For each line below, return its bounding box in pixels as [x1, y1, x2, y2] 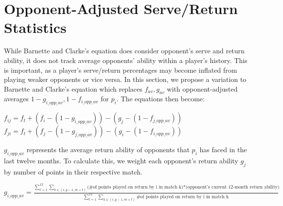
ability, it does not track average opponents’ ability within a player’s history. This [4, 55, 248, 65]
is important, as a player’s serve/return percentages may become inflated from [4, 64, 237, 75]
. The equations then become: [116, 94, 205, 104]
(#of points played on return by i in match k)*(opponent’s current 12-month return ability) [87, 185, 280, 190]
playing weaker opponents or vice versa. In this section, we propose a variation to [4, 74, 247, 84]
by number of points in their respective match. [4, 166, 142, 176]
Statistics [4, 17, 67, 37]
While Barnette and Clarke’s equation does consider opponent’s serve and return [4, 46, 245, 56]
